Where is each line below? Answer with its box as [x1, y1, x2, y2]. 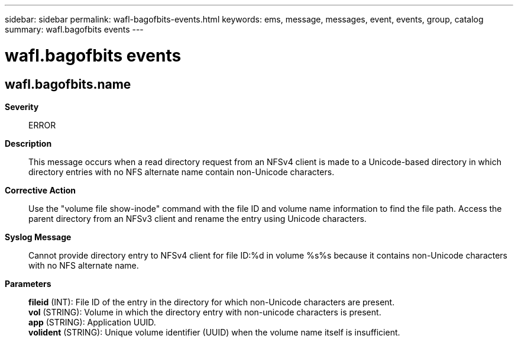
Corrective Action [5, 185, 76, 195]
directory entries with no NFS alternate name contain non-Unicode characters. [28, 166, 335, 177]
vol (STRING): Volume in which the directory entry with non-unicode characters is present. [28, 306, 381, 317]
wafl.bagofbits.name [5, 76, 131, 92]
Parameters [5, 278, 51, 289]
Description [5, 138, 52, 149]
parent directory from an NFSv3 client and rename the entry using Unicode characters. [28, 213, 367, 224]
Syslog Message [5, 231, 72, 242]
